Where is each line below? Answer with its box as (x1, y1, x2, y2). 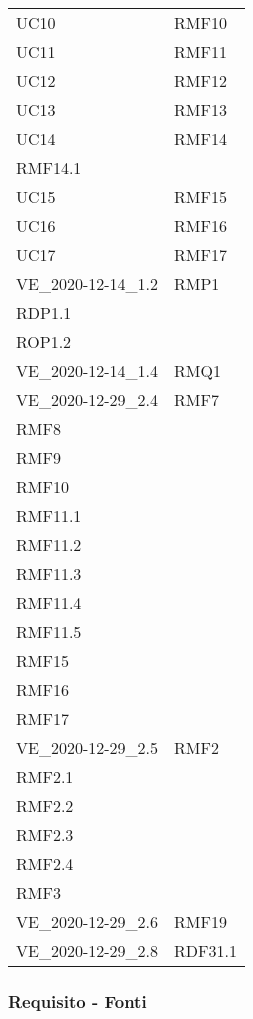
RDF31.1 (174, 939, 237, 962)
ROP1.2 (16, 330, 72, 353)
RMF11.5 (16, 620, 82, 643)
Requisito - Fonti (8, 988, 147, 1013)
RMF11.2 (16, 533, 82, 556)
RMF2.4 (16, 852, 74, 875)
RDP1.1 (16, 301, 72, 324)
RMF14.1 (16, 156, 82, 179)
